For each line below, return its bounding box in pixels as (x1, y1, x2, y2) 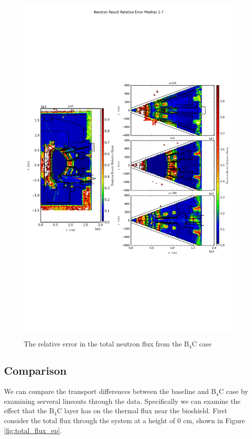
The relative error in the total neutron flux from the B (24, 339, 189, 349)
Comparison (4, 363, 67, 378)
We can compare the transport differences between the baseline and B (4, 386, 216, 396)
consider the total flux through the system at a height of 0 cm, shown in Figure (4, 415, 245, 425)
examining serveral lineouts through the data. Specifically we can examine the (4, 395, 241, 406)
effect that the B (4, 405, 54, 416)
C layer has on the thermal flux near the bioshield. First (56, 405, 227, 416)
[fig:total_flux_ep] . (4, 425, 62, 435)
